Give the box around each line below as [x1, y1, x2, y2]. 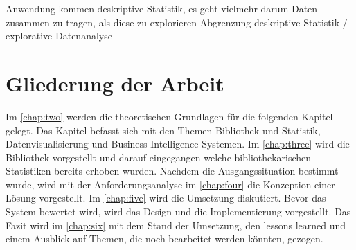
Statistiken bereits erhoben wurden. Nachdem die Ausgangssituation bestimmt [6, 163, 339, 178]
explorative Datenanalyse [6, 28, 112, 43]
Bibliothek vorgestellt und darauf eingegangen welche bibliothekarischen [6, 150, 312, 164]
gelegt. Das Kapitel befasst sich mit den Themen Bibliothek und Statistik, [6, 123, 321, 137]
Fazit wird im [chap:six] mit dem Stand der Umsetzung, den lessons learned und [6, 217, 346, 232]
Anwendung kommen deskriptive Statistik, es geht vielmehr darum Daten [6, 1, 318, 15]
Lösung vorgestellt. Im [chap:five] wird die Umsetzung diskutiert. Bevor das [6, 190, 326, 205]
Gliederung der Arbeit [6, 69, 224, 97]
